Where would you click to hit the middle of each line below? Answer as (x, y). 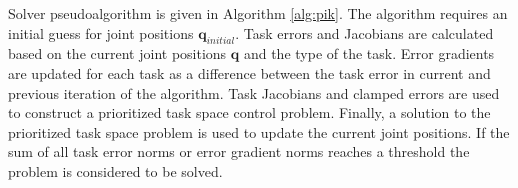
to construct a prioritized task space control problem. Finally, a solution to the (249, 112)
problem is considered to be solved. (115, 170)
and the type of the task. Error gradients (369, 53)
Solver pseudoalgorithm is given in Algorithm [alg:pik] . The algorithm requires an (258, 13)
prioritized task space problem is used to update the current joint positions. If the (259, 131)
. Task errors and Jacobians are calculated (364, 32)
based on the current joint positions (117, 53)
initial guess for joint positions (101, 32)
